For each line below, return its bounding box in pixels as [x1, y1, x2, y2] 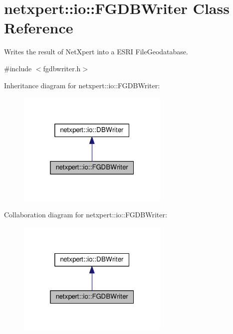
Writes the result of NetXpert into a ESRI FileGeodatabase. [4, 46, 188, 57]
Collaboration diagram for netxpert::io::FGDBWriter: [4, 209, 167, 220]
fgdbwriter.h [43, 63, 81, 73]
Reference [4, 17, 73, 38]
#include [4, 63, 32, 73]
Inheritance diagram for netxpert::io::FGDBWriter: [4, 80, 160, 90]
